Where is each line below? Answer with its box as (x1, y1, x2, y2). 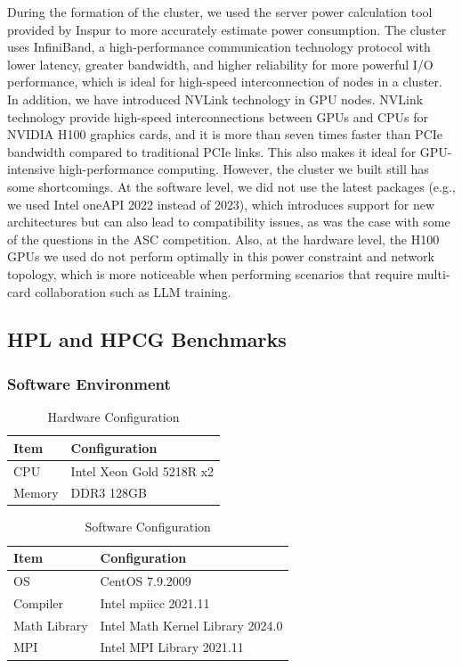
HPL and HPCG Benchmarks (7, 326, 287, 353)
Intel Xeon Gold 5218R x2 (70, 461, 215, 480)
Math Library (13, 615, 88, 634)
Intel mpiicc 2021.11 (100, 593, 210, 612)
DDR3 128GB (70, 483, 147, 502)
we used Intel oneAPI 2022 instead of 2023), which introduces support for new (7, 194, 435, 213)
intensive (7, 160, 55, 178)
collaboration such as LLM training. (35, 282, 231, 301)
